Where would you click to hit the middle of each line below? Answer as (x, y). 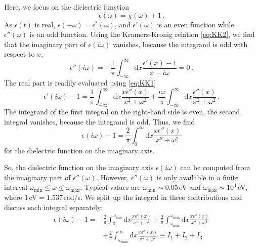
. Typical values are (110, 187)
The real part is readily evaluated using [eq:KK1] (80, 83)
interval (16, 187)
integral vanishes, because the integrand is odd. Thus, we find (100, 121)
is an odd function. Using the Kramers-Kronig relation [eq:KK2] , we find (142, 34)
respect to (19, 54)
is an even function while (196, 24)
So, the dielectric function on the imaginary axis (79, 167)
